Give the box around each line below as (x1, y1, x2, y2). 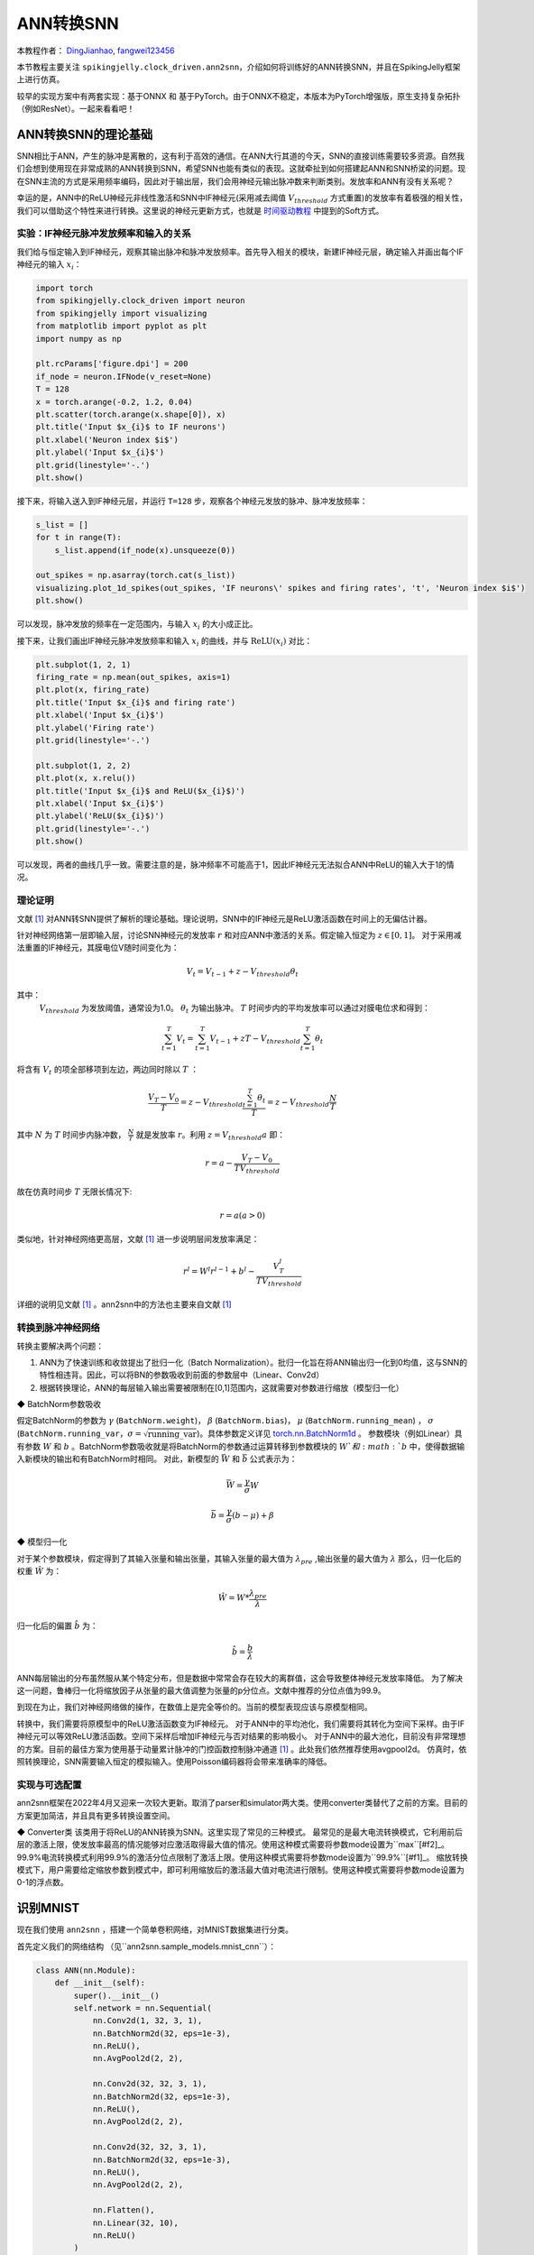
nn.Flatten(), (92, 2205, 155, 2215)
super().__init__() (73, 1990, 160, 2001)
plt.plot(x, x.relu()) (35, 773, 136, 784)
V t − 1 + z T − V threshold (209, 1033, 301, 1045)
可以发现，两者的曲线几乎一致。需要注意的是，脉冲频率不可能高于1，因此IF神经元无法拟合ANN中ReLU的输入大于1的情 (16, 860, 455, 870)
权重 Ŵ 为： (16, 1565, 62, 1576)
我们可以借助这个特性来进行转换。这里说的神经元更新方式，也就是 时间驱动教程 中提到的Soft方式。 (16, 205, 384, 216)
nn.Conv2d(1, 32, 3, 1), (92, 2016, 203, 2026)
